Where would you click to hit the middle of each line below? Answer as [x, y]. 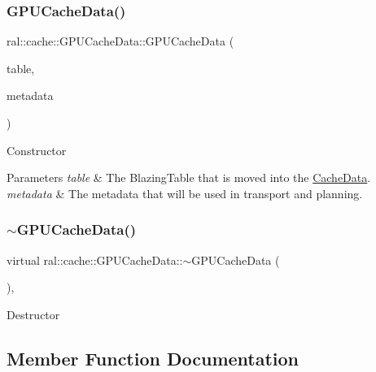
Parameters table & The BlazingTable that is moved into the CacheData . [189, 177]
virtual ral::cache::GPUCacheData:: [95, 260]
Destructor [33, 314]
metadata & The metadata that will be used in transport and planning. [185, 193]
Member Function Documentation [153, 358]
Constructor [37, 150]
